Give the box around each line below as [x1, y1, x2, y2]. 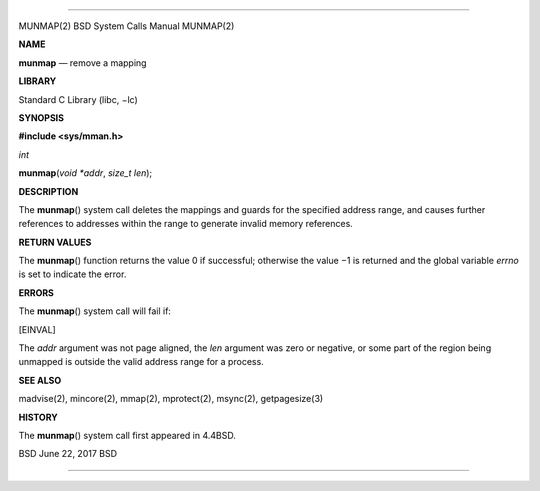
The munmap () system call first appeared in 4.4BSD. [18, 429, 237, 441]
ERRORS [18, 286, 55, 299]
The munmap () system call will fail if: [18, 305, 172, 317]
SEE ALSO [18, 374, 62, 386]
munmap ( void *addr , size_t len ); [18, 167, 153, 179]
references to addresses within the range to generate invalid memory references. [18, 218, 354, 230]
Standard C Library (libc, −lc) [18, 93, 139, 105]
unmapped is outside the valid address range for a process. [18, 356, 264, 368]
